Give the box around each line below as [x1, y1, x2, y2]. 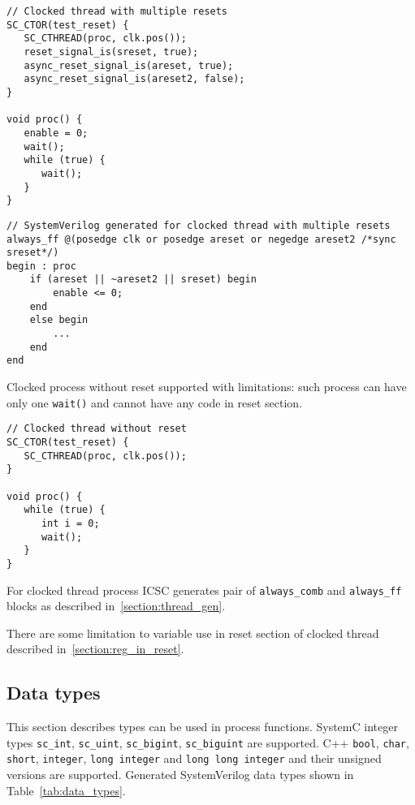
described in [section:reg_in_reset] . [6, 640, 184, 657]
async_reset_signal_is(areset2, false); [24, 73, 245, 85]
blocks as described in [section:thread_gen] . [6, 597, 226, 614]
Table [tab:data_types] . [6, 781, 126, 799]
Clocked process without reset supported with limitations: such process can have [6, 378, 407, 395]
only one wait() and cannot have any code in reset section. [6, 394, 302, 411]
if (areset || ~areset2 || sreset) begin [29, 273, 257, 286]
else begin [29, 314, 89, 326]
